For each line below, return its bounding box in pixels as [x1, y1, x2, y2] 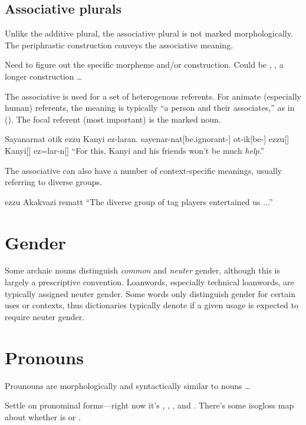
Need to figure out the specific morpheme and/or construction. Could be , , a [5, 58, 284, 71]
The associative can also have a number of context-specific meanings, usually [5, 164, 282, 176]
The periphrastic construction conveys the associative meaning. [5, 38, 233, 51]
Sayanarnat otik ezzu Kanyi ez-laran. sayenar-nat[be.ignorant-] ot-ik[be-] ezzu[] [5, 133, 289, 145]
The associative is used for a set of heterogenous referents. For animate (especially [5, 90, 302, 102]
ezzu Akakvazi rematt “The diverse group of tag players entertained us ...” [5, 195, 273, 207]
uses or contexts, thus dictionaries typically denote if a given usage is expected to [5, 299, 298, 311]
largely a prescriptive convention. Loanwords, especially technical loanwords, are [5, 276, 294, 288]
